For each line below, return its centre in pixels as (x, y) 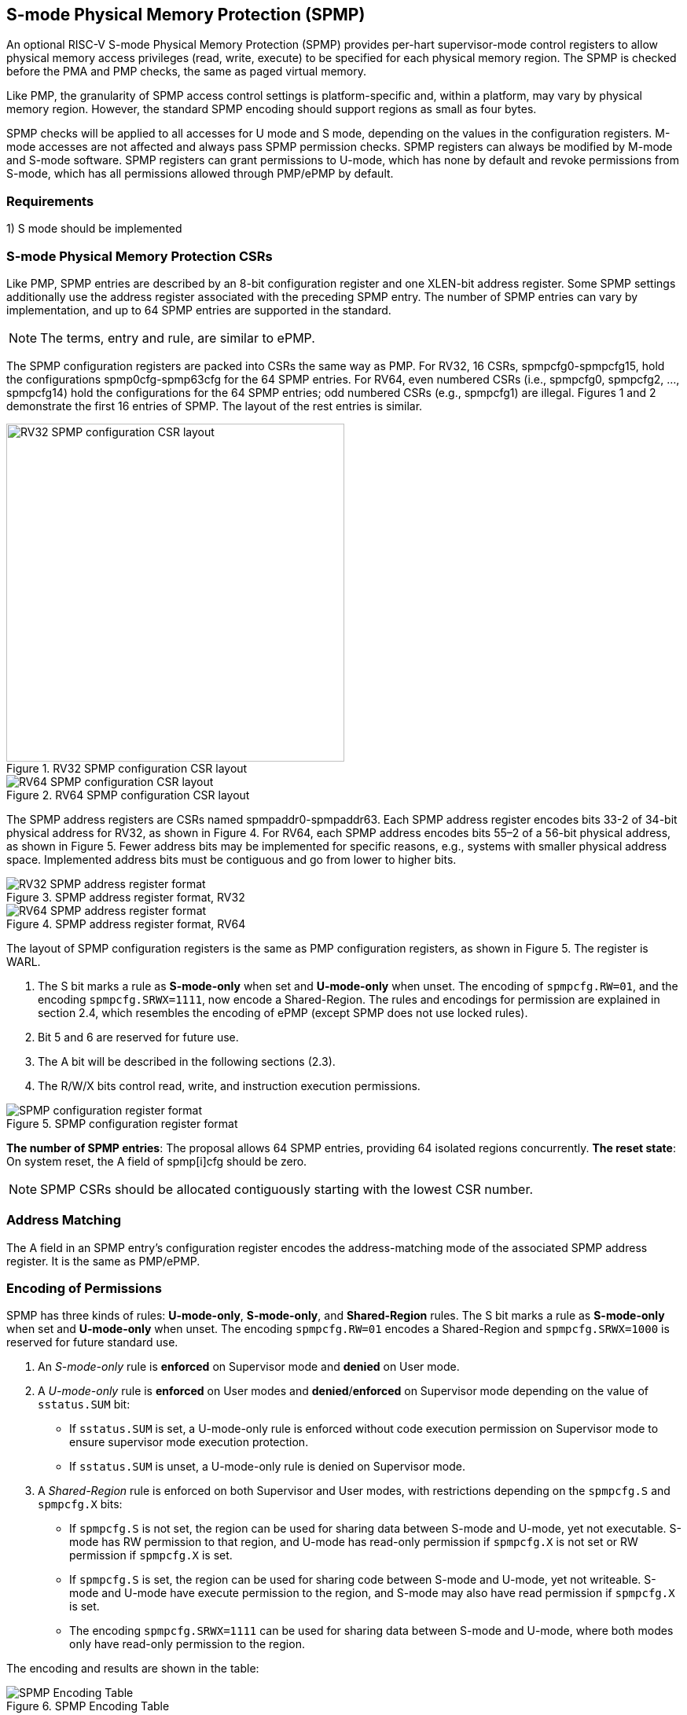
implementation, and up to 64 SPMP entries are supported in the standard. (199, 310)
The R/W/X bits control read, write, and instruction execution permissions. (229, 1085)
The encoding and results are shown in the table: (133, 1669)
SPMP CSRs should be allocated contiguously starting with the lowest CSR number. (287, 1189)
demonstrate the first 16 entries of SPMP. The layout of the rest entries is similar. (215, 406)
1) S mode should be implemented (94, 229)
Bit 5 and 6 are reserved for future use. (138, 1037)
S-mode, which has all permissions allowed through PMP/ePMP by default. (200, 174)
